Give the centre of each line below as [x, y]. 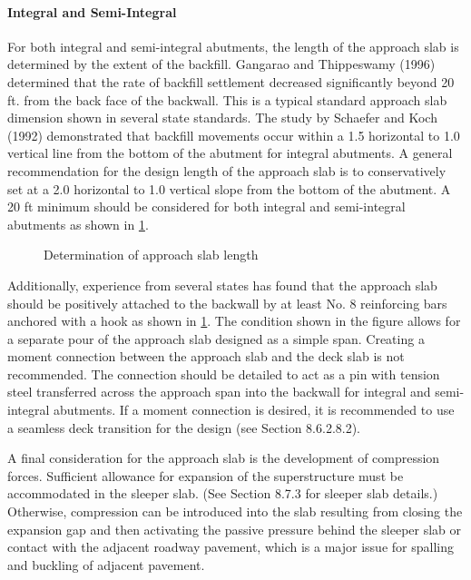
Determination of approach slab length [151, 255]
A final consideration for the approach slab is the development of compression [224, 458]
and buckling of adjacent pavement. [106, 564]
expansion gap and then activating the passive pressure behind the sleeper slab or [235, 529]
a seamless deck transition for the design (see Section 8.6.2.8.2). [184, 427]
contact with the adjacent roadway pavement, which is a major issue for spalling [231, 547]
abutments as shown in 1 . [78, 224]
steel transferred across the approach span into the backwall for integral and [219, 392]
